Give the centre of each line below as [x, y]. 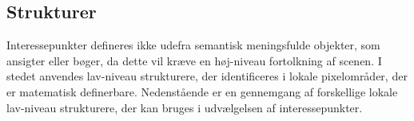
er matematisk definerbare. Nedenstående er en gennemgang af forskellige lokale [202, 91]
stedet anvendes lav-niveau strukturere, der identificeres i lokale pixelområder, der [207, 76]
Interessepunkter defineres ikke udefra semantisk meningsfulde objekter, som [193, 45]
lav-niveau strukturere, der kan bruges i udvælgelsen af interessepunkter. [185, 107]
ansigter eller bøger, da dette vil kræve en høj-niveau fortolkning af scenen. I [194, 60]
